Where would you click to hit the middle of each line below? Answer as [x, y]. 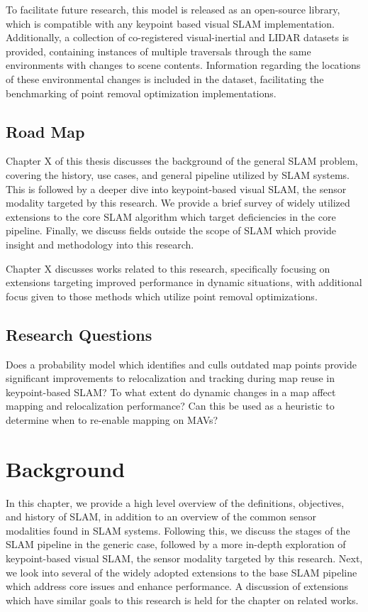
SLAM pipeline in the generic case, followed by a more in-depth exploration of [176, 544]
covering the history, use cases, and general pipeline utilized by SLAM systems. [178, 174]
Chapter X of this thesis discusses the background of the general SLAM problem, [182, 161]
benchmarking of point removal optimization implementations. [141, 93]
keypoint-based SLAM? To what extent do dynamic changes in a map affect [171, 392]
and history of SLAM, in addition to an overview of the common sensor [161, 517]
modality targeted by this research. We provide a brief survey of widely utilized [178, 203]
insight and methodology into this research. [100, 244]
